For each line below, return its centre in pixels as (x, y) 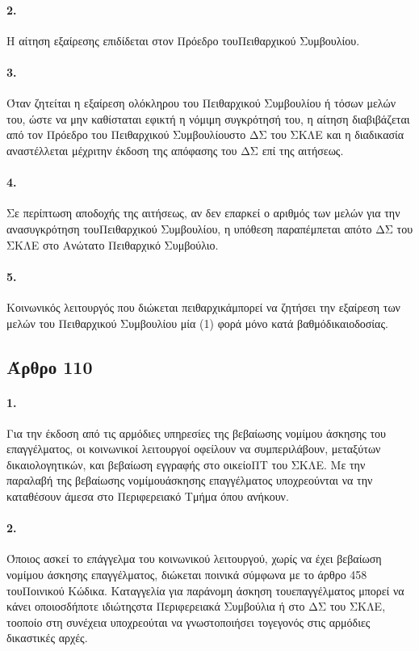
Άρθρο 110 (50, 366)
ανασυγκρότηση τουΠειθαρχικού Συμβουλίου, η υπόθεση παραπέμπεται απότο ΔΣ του (210, 228)
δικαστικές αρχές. (47, 638)
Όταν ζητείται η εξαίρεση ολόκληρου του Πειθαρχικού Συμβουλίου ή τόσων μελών (201, 103)
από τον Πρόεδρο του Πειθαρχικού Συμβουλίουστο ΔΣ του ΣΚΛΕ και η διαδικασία (205, 134)
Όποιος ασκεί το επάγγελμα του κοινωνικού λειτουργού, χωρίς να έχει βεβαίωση (194, 559)
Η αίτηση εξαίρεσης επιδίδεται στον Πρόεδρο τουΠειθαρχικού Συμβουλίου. (183, 40)
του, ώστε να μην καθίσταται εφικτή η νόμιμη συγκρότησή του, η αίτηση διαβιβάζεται (208, 118)
